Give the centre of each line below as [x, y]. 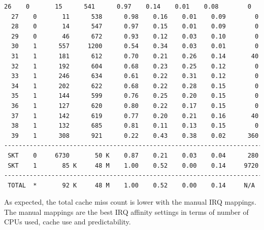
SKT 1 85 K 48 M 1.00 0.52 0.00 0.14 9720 [133, 165]
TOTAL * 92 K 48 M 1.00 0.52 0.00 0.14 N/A [131, 185]
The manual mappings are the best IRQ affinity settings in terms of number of [126, 212]
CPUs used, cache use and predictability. [68, 222]
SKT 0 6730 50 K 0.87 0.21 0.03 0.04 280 [133, 155]
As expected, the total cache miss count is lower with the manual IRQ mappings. [130, 202]
